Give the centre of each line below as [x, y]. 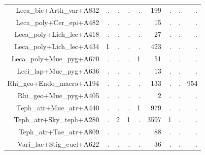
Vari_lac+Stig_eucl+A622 [58, 144]
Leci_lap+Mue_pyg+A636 [58, 70]
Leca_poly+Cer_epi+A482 [57, 22]
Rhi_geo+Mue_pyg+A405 [58, 95]
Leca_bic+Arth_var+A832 [57, 10]
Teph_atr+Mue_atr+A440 [58, 107]
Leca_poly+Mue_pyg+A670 [55, 59]
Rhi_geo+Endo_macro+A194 [53, 83]
